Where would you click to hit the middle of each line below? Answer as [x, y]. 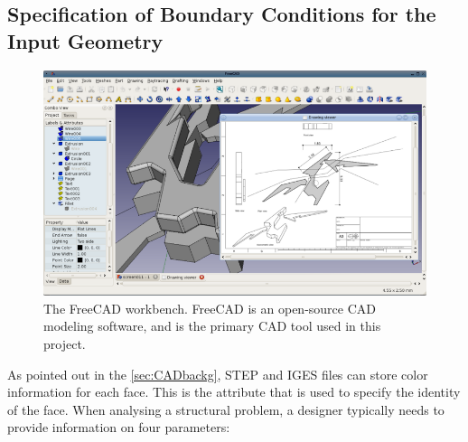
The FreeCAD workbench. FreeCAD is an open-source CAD [210, 308]
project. [65, 343]
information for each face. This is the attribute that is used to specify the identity [234, 392]
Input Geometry [85, 40]
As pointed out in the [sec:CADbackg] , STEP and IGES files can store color [218, 374]
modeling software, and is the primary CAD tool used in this [212, 326]
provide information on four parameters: [119, 427]
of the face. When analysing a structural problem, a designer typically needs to [226, 409]
